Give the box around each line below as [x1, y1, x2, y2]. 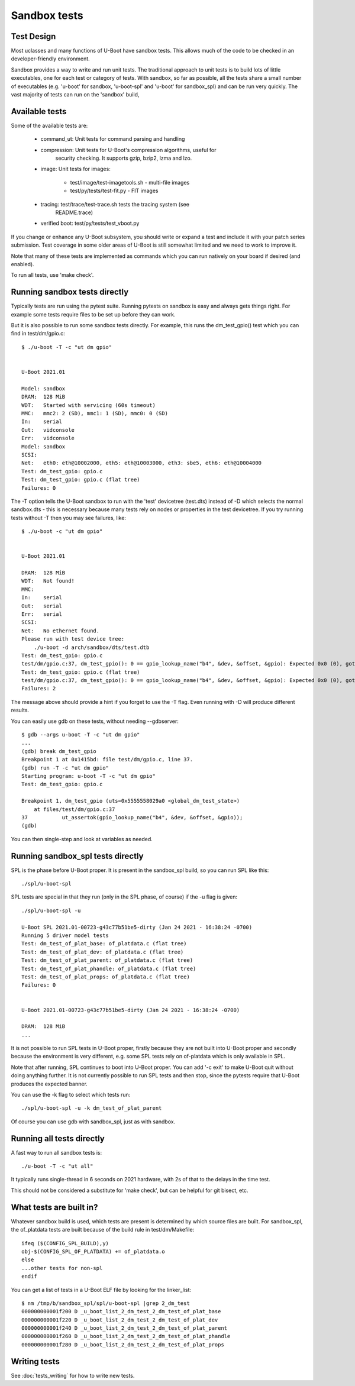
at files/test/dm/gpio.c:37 [33, 806, 115, 813]
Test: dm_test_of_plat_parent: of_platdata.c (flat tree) [21, 957, 193, 964]
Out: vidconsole [21, 427, 75, 433]
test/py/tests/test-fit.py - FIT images [70, 187, 159, 195]
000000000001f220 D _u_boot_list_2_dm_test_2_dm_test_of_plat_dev [21, 1316, 218, 1323]
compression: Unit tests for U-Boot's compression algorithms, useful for [40, 146, 217, 153]
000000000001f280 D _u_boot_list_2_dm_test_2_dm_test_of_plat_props [21, 1341, 224, 1348]
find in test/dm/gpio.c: [11, 330, 65, 337]
